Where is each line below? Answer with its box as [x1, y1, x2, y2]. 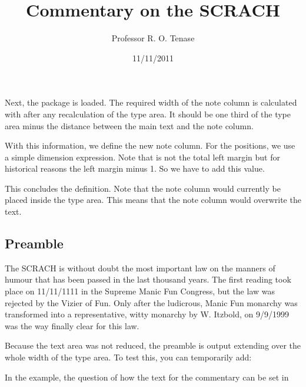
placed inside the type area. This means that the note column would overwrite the [5, 193, 301, 206]
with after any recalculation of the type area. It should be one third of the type [5, 107, 291, 120]
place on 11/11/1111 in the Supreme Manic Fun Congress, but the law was [5, 285, 275, 297]
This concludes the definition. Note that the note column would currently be [5, 182, 281, 194]
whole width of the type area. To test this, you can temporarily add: [5, 351, 252, 363]
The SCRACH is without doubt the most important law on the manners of [5, 261, 275, 274]
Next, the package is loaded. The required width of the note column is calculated [5, 96, 297, 109]
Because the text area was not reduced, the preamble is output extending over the [5, 339, 301, 352]
